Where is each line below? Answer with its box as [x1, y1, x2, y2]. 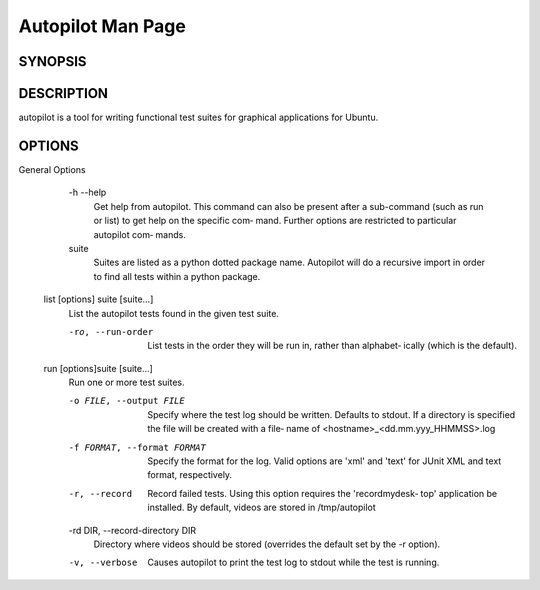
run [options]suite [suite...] [43, 362, 154, 374]
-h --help [68, 186, 107, 199]
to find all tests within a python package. [93, 270, 261, 282]
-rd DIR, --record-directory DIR [68, 524, 197, 536]
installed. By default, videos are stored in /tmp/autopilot [147, 501, 377, 514]
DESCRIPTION [18, 85, 109, 102]
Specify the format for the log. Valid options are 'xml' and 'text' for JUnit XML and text [147, 455, 502, 467]
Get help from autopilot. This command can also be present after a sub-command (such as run [93, 200, 484, 212]
